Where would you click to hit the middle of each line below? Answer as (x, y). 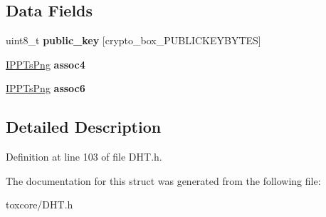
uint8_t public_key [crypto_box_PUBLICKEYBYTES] (133, 40)
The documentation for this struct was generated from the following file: (163, 180)
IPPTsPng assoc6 (46, 88)
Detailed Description (84, 127)
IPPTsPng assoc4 (46, 64)
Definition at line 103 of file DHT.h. (84, 157)
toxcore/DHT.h (40, 205)
